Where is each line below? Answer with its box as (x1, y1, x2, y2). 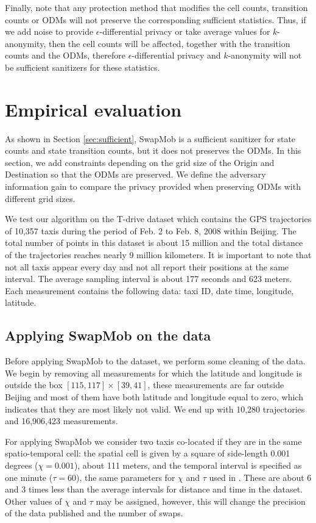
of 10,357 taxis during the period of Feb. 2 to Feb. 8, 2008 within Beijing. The (5, 224, 297, 237)
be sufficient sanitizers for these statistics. (5, 60, 160, 73)
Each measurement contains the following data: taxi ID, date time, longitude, (5, 284, 294, 297)
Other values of (5, 494, 62, 507)
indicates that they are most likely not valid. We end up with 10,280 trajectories (5, 402, 305, 415)
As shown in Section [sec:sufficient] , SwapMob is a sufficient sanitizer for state (5, 132, 296, 145)
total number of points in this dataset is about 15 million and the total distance (5, 236, 303, 249)
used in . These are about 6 (209, 471, 312, 483)
